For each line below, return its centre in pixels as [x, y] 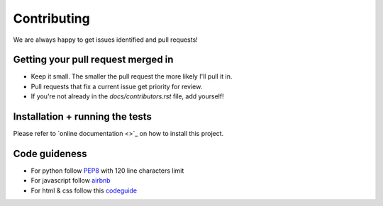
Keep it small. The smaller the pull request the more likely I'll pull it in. [132, 76]
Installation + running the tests [82, 117]
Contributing [51, 18]
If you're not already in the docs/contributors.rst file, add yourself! [127, 96]
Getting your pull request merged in [93, 60]
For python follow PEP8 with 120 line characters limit [107, 171]
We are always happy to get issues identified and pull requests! [105, 40]
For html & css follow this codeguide [84, 190]
